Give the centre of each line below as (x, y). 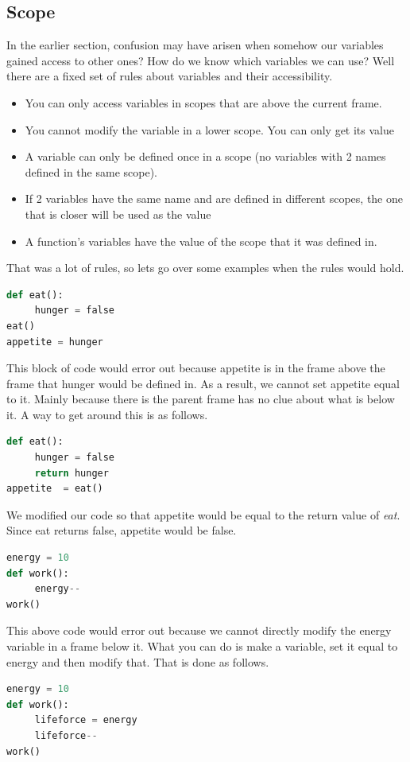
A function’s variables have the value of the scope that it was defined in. (201, 241)
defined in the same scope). (91, 171)
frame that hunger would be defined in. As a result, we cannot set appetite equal (203, 383)
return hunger (72, 473)
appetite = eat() (55, 489)
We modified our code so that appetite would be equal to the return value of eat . (203, 514)
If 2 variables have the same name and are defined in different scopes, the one (214, 198)
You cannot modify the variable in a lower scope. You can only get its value (209, 129)
